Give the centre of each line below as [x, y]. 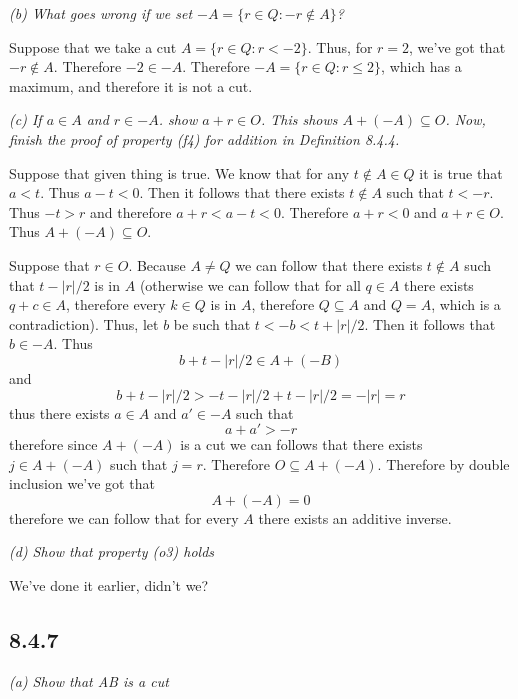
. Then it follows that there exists [242, 192]
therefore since [53, 444]
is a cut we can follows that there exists [301, 444]
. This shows [299, 119]
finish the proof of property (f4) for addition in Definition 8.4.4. [204, 138]
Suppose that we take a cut [93, 46]
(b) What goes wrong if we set [101, 13]
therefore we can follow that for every [124, 517]
